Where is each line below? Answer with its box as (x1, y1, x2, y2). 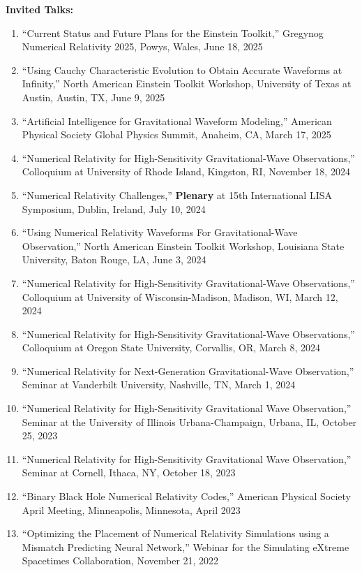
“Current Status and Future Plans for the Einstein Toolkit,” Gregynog (22, 25, 324, 40)
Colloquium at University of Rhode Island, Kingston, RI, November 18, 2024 (22, 164, 350, 179)
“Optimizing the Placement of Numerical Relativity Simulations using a (22, 526, 329, 541)
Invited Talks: (6, 2, 73, 16)
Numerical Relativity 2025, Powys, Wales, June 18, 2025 (22, 39, 263, 54)
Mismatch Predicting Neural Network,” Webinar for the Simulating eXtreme (22, 539, 349, 554)
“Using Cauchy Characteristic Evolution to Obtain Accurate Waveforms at (22, 62, 342, 77)
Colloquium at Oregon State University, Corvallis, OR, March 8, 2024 (22, 340, 320, 355)
